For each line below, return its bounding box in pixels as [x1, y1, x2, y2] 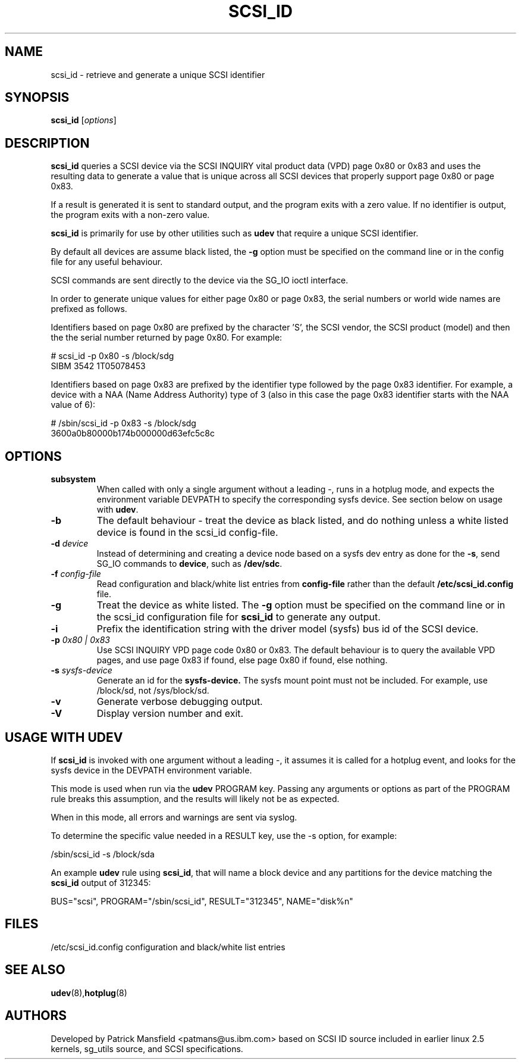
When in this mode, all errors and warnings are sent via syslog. [51, 812, 297, 822]
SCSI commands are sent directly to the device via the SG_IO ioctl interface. [51, 275, 349, 286]
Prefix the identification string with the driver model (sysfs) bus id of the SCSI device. [96, 623, 479, 635]
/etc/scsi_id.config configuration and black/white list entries [51, 941, 285, 952]
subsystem [51, 474, 96, 485]
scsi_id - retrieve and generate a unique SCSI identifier [51, 69, 265, 80]
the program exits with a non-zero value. [51, 210, 210, 220]
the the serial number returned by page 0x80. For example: [51, 332, 283, 343]
